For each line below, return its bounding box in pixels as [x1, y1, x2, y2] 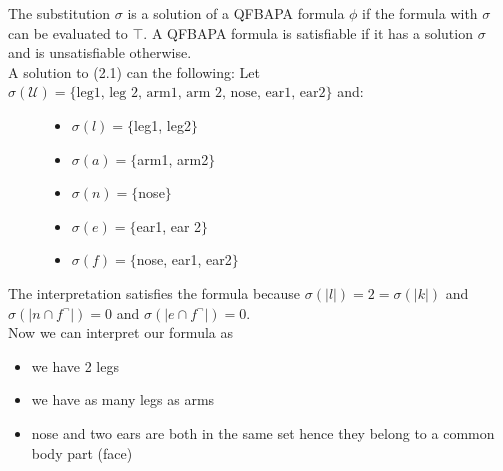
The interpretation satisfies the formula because [8, 282, 301, 303]
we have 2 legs [31, 355, 119, 376]
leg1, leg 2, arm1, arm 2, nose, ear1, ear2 [76, 86, 326, 101]
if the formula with [362, 3, 478, 23]
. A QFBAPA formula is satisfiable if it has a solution [143, 22, 473, 43]
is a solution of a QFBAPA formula [127, 3, 345, 23]
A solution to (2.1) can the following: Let [8, 61, 260, 82]
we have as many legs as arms [31, 389, 215, 410]
